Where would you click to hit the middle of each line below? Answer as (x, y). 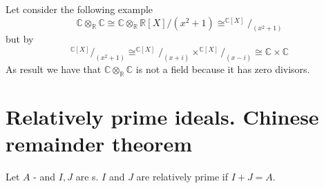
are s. (87, 177)
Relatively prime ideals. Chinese (162, 116)
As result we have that (54, 69)
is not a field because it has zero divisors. (223, 69)
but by (20, 39)
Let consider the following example (79, 9)
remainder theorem (99, 144)
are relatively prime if (182, 177)
